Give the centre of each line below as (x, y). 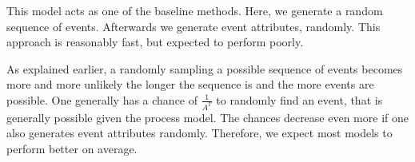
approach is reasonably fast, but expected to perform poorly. (155, 42)
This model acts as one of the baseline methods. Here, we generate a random (195, 10)
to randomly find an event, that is (299, 99)
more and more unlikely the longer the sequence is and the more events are (190, 84)
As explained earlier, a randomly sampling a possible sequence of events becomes (205, 68)
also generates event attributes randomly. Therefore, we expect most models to (200, 133)
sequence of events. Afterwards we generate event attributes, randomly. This (194, 26)
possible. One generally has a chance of (102, 99)
